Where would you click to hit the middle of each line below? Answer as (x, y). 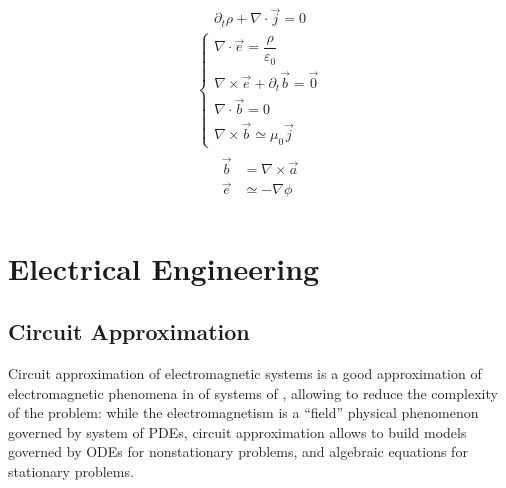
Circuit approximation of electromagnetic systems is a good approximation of (245, 372)
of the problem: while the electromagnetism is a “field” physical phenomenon (243, 412)
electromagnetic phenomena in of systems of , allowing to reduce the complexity (253, 392)
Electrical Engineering (164, 267)
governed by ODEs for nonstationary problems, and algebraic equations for (238, 451)
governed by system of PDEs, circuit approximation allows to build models (237, 431)
